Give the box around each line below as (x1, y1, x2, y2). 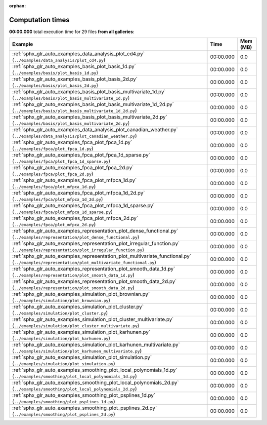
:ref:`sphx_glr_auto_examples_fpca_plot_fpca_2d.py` (12, 164, 134, 171)
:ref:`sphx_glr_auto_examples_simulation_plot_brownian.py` (12, 291, 150, 298)
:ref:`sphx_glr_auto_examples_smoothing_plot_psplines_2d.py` (12, 405, 157, 412)
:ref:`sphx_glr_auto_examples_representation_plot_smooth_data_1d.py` (12, 266, 176, 272)
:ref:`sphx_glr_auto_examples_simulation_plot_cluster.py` (12, 304, 144, 310)
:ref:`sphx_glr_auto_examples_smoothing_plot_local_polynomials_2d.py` (12, 379, 179, 386)
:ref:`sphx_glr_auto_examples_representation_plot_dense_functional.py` (12, 228, 178, 234)
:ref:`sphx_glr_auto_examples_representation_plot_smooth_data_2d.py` (12, 278, 177, 285)
